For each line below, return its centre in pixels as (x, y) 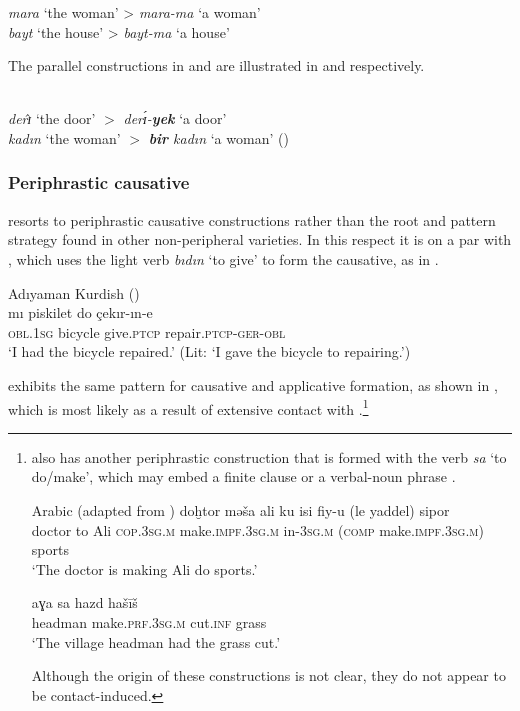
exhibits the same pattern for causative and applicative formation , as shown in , (253, 384)
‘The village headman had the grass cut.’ (156, 641)
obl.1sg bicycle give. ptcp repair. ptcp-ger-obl (147, 331)
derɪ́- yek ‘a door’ (175, 118)
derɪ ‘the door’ (52, 118)
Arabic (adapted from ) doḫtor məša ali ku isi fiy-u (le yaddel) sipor (240, 509)
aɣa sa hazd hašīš (84, 602)
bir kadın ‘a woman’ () (218, 137)
